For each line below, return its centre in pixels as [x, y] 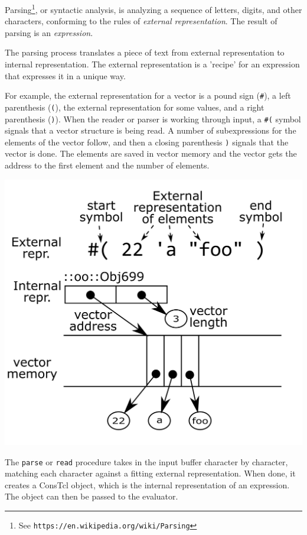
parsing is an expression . [49, 32]
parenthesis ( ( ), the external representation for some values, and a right [135, 107]
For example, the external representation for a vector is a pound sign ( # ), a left [148, 95]
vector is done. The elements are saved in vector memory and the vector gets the [151, 153]
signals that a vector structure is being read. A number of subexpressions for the [151, 130]
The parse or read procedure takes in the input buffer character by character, [146, 461]
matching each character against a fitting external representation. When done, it [150, 473]
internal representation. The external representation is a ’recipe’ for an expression [152, 64]
